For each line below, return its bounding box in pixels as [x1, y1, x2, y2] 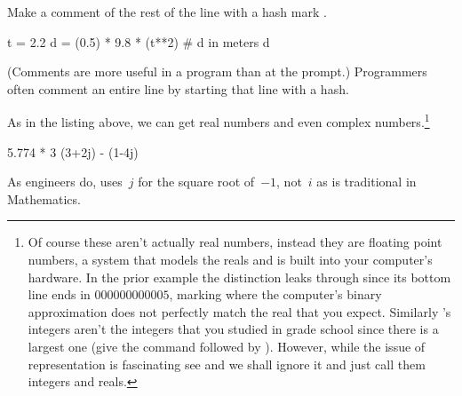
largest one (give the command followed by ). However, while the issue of [28, 337, 426, 355]
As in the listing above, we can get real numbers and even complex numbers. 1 [7, 110, 430, 131]
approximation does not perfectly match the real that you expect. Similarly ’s [28, 302, 451, 321]
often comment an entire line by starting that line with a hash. [7, 79, 349, 98]
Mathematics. [7, 189, 81, 208]
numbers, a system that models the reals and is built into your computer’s [28, 250, 433, 268]
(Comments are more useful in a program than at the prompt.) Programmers [7, 62, 427, 81]
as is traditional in [316, 172, 417, 191]
